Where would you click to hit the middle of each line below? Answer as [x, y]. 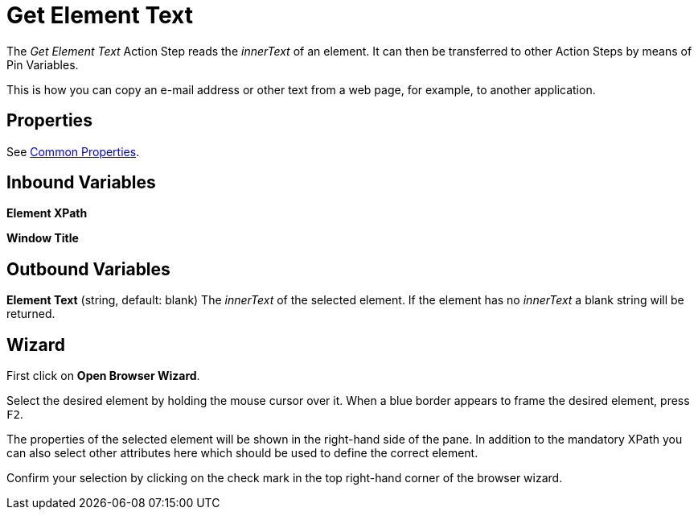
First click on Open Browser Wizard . [103, 376]
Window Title [43, 238]
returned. [31, 314]
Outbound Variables [88, 269]
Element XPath [47, 213]
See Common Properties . [73, 151]
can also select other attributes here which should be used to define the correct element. [242, 453]
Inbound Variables [81, 183]
